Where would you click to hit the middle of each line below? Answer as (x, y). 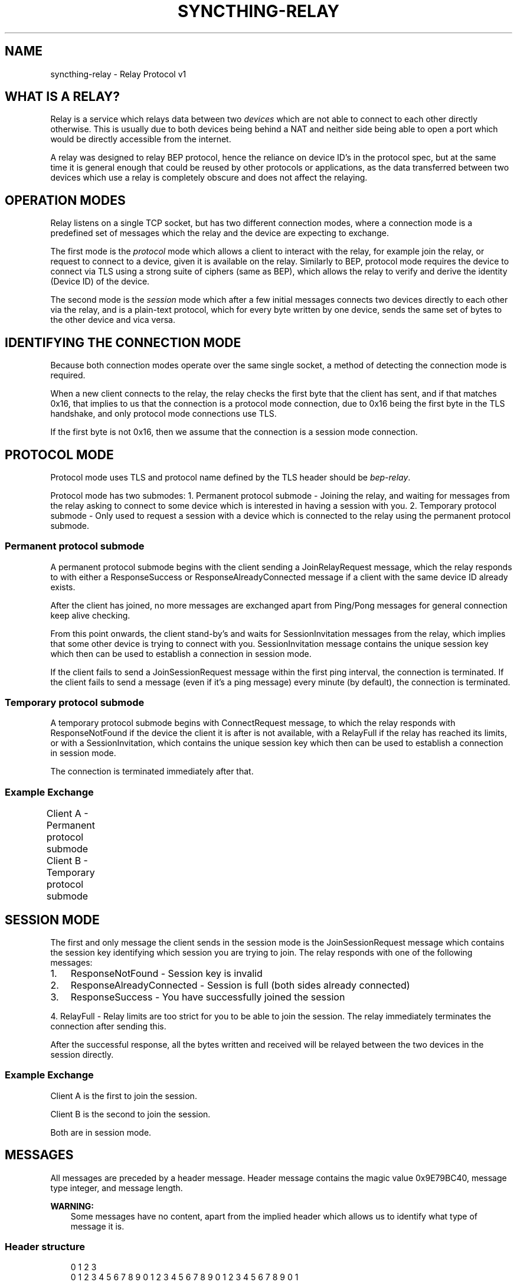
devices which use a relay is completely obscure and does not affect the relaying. (209, 178)
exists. (63, 587)
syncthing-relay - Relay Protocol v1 (118, 74)
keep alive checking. (90, 615)
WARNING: (72, 1206)
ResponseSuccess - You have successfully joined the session (208, 997)
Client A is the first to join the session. (124, 1096)
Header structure (45, 1247)
